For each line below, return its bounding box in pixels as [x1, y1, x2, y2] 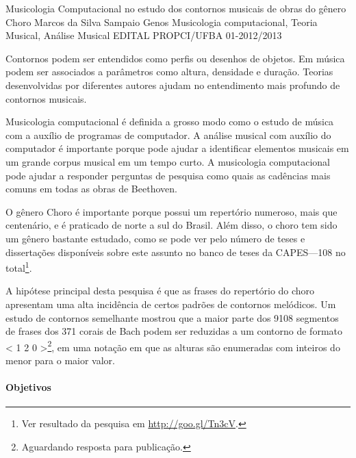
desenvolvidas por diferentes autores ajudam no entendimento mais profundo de [5, 77, 340, 92]
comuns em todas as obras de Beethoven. [5, 181, 177, 196]
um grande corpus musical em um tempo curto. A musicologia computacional [5, 154, 330, 168]
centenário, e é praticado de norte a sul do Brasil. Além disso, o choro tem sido [5, 218, 338, 232]
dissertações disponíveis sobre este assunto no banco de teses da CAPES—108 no [5, 244, 346, 259]
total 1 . [5, 259, 32, 275]
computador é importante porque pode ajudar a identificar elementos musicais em [5, 141, 349, 155]
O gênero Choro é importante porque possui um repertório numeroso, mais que [5, 204, 338, 218]
